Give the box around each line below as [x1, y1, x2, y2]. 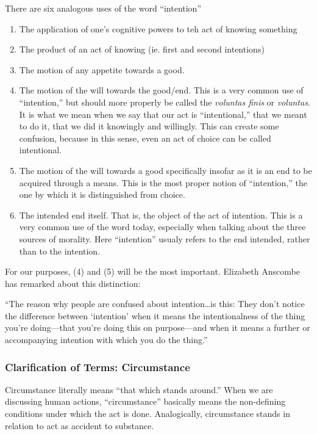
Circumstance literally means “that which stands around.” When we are [5, 383, 273, 396]
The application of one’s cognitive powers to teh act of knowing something [19, 22, 297, 35]
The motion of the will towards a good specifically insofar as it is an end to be [19, 164, 312, 176]
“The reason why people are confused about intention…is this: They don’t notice [5, 297, 305, 310]
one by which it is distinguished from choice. [19, 188, 185, 201]
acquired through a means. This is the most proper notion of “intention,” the [19, 176, 308, 189]
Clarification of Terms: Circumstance [5, 359, 190, 374]
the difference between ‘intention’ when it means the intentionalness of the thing [5, 309, 305, 322]
